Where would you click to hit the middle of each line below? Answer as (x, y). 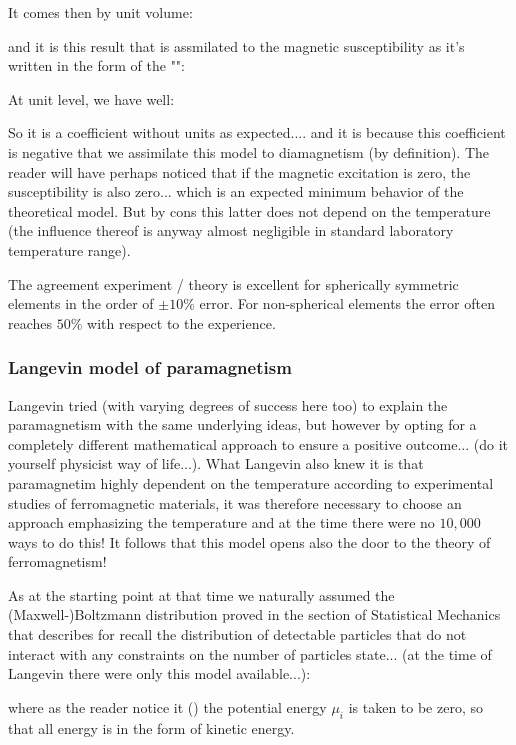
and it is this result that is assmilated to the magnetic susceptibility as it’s (236, 45)
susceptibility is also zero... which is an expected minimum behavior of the (236, 191)
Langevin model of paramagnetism (150, 367)
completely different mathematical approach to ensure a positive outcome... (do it (258, 443)
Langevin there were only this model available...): (159, 673)
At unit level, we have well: (91, 98)
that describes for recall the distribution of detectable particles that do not (237, 634)
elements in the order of (81, 303)
